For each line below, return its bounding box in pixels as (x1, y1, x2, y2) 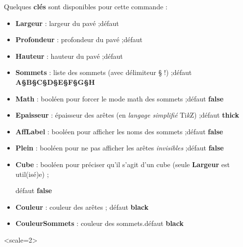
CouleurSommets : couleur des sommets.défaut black (15, 218, 184, 228)
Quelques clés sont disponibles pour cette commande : (4, 1, 168, 11)
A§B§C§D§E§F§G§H (15, 76, 95, 87)
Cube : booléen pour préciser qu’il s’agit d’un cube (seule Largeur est (15, 159, 230, 169)
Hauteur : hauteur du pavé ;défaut (15, 50, 123, 61)
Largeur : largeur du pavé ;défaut (15, 18, 119, 28)
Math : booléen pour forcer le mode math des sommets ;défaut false (15, 93, 224, 103)
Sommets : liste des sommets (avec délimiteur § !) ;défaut (15, 67, 192, 77)
